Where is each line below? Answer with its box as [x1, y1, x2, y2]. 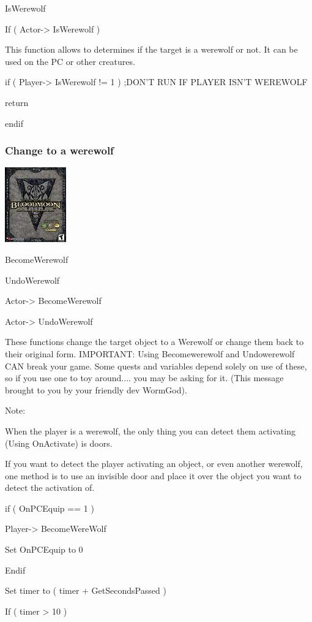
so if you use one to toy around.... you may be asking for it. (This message [5, 371, 284, 384]
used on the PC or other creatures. [5, 55, 135, 67]
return [5, 96, 29, 108]
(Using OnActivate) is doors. [5, 436, 113, 449]
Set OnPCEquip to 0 [5, 543, 83, 556]
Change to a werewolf [5, 143, 114, 158]
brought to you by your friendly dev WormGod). [5, 383, 187, 396]
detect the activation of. [5, 481, 95, 494]
